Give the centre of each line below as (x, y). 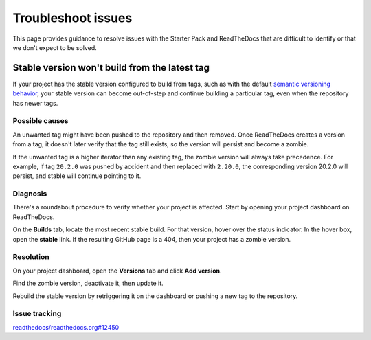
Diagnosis (30, 194)
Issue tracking (37, 314)
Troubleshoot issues (72, 18)
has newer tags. (35, 103)
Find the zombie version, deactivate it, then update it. (88, 283)
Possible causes (41, 121)
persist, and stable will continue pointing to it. (77, 176)
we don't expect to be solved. (55, 47)
